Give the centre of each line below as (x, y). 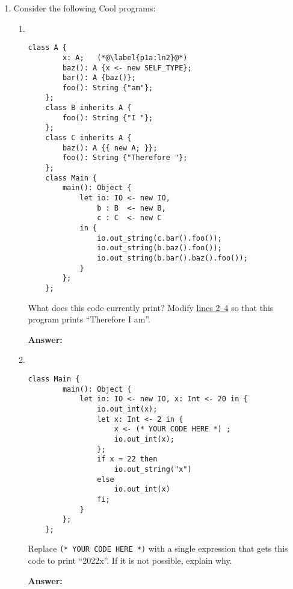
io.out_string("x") (153, 469)
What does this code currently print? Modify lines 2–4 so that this (151, 307)
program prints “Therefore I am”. (89, 319)
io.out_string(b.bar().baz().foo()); (172, 258)
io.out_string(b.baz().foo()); (159, 248)
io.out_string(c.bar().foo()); (159, 238)
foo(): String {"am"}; (108, 88)
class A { (48, 48)
